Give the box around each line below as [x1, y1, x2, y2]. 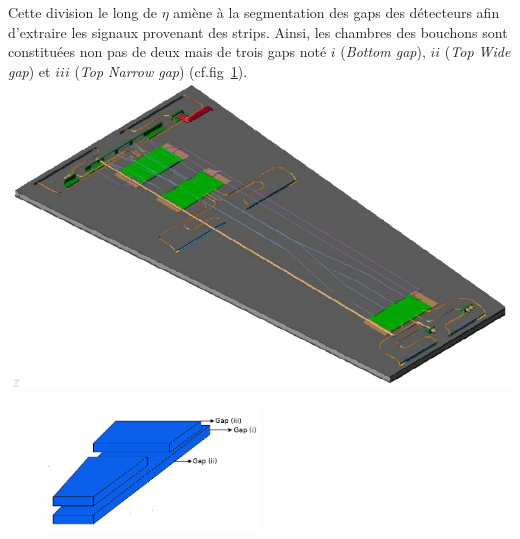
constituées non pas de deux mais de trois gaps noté [8, 41, 327, 62]
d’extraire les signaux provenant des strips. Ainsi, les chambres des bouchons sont [8, 21, 508, 42]
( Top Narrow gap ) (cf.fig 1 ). [74, 60, 248, 81]
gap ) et [8, 60, 51, 81]
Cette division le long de [8, 2, 158, 22]
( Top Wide [444, 41, 511, 62]
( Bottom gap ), [340, 41, 426, 62]
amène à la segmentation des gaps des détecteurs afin [173, 2, 500, 22]
